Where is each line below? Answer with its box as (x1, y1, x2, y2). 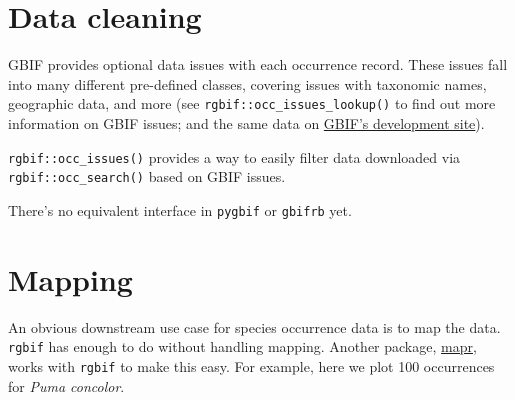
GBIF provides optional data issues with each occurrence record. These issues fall (8, 54, 508, 75)
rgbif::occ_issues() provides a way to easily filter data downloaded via (8, 146, 461, 167)
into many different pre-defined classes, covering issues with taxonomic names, (8, 73, 487, 94)
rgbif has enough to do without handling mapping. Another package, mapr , (8, 336, 477, 357)
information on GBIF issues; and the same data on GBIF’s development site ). (8, 112, 485, 133)
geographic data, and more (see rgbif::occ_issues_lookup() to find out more (8, 93, 496, 114)
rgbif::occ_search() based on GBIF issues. (8, 166, 286, 187)
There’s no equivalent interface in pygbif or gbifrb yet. (8, 199, 352, 220)
